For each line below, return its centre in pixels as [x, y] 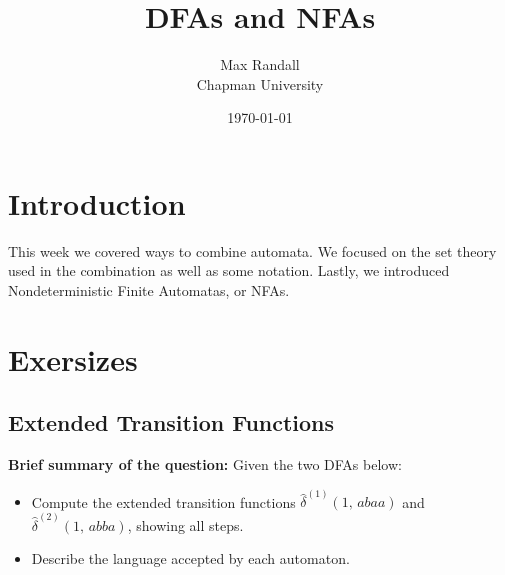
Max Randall [260, 64]
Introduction [97, 202]
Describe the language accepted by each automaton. [190, 558]
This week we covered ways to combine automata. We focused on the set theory [252, 250]
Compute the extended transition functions [163, 501]
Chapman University [260, 83]
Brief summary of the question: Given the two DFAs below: [205, 464]
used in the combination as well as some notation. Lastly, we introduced [229, 270]
